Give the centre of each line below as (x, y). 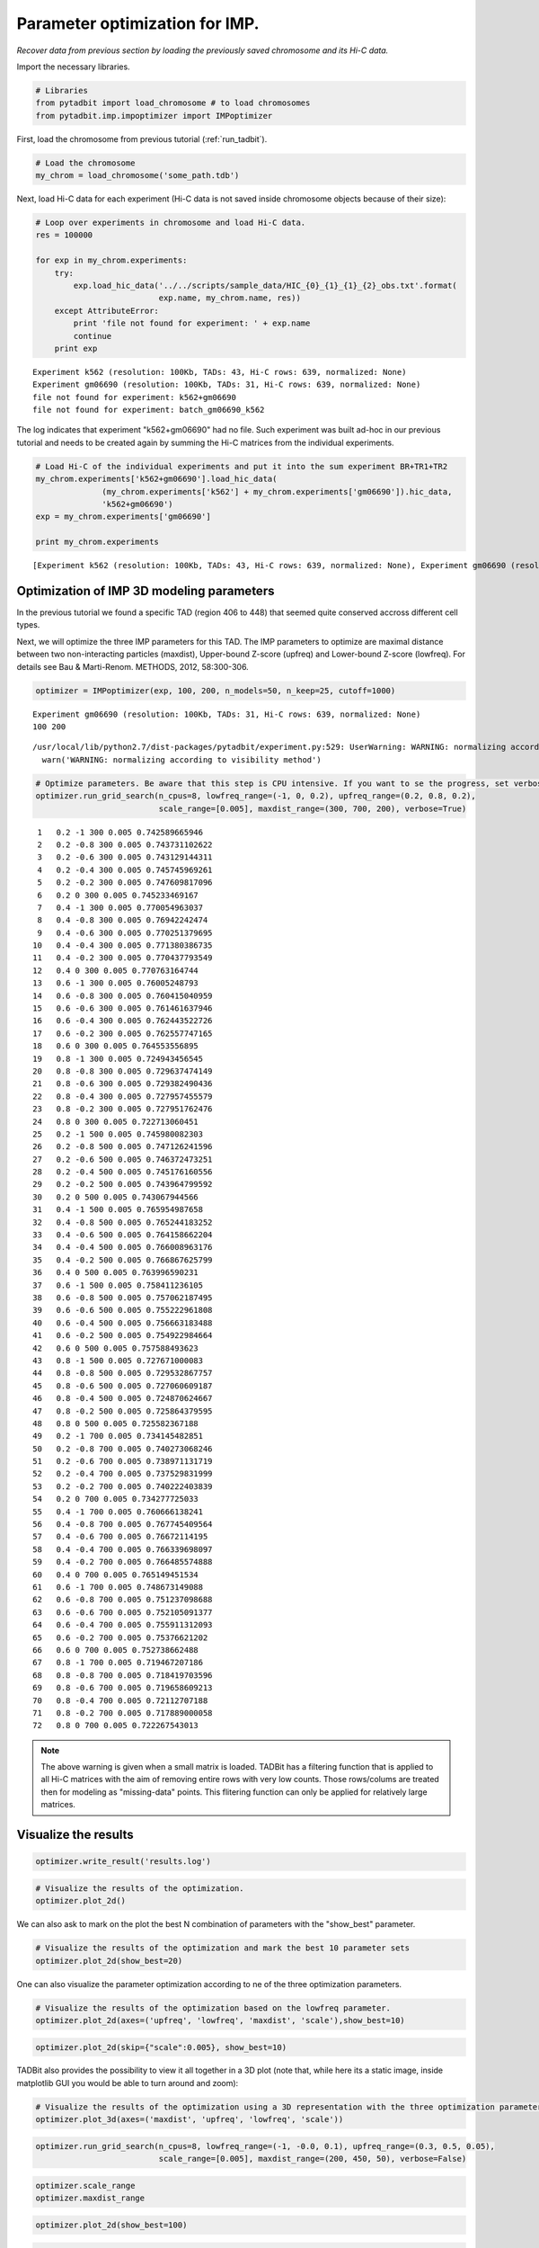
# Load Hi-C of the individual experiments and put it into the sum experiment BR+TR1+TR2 (242, 466)
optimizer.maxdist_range (90, 2198)
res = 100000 (64, 235)
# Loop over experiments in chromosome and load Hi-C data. (171, 223)
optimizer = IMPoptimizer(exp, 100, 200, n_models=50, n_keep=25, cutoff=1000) (216, 691)
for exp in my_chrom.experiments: (111, 260)
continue (93, 336)
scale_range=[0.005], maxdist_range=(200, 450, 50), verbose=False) (313, 2159)
